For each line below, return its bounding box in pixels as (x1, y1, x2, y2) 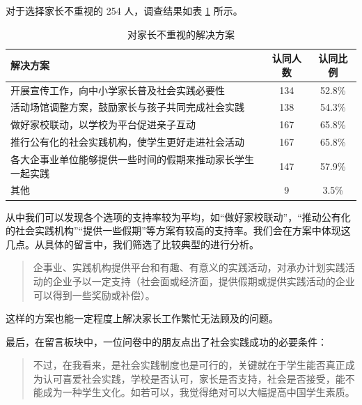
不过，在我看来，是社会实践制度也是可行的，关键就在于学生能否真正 (33, 358, 345, 372)
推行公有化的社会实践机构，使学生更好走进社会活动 (10, 135, 244, 149)
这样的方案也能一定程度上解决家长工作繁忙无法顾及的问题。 (6, 311, 278, 326)
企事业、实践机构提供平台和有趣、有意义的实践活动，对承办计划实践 (33, 260, 345, 275)
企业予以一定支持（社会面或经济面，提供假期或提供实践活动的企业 (52, 273, 355, 288)
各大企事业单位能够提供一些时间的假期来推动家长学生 (10, 152, 254, 166)
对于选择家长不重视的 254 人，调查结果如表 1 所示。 (6, 3, 243, 17)
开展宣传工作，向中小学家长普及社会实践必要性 (10, 82, 225, 97)
